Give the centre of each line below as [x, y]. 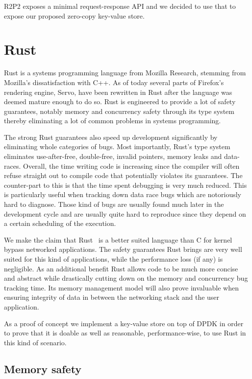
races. [13, 166]
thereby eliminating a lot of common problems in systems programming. [113, 121]
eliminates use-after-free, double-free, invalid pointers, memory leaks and [113, 156]
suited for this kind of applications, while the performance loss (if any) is [113, 259]
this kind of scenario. [35, 342]
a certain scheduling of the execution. [60, 223]
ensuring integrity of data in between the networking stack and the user [112, 297]
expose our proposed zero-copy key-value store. [74, 15]
